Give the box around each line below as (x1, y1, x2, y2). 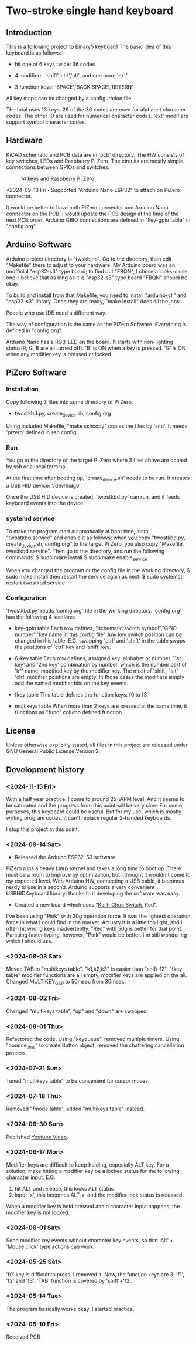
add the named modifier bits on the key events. (14, 680, 129, 687)
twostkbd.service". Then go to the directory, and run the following (6, 548, 165, 555)
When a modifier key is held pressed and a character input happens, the (6, 1202, 180, 1209)
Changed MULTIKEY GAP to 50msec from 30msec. (6, 978, 126, 986)
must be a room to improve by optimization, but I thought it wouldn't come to (6, 871, 191, 878)
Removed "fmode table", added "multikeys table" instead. (6, 1105, 145, 1113)
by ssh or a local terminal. (6, 463, 68, 470)
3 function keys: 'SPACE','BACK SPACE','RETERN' (14, 83, 133, 90)
